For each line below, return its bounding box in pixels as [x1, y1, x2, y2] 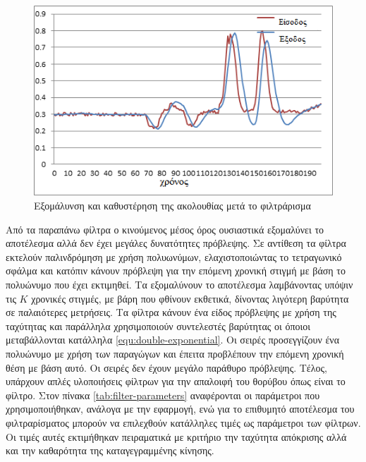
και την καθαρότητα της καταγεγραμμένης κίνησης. [6, 443, 214, 458]
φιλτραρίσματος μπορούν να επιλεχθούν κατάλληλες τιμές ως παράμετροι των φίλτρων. [6, 415, 361, 430]
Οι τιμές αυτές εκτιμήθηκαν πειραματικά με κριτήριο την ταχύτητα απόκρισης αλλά [6, 429, 347, 444]
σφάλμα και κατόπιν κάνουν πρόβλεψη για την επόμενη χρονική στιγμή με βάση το [6, 263, 346, 278]
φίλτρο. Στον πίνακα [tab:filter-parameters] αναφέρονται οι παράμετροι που [6, 387, 320, 402]
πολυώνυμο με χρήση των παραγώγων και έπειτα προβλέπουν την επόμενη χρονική [6, 346, 344, 361]
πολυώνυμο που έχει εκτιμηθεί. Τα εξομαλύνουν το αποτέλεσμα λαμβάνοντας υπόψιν [6, 277, 353, 292]
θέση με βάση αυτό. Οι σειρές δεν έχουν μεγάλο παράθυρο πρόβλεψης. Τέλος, [6, 360, 327, 375]
